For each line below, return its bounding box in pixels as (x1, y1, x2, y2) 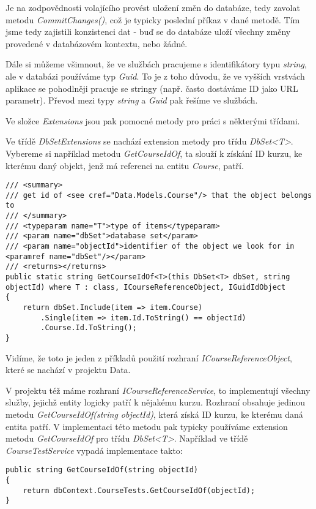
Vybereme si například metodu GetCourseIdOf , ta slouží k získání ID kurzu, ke (6, 146, 303, 159)
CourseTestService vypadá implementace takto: (6, 443, 183, 456)
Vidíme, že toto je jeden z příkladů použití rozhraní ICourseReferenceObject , (6, 351, 292, 364)
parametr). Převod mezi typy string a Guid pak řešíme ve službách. (6, 94, 258, 107)
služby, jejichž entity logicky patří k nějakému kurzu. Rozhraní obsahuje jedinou (6, 396, 306, 409)
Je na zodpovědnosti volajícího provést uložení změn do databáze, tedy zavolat (6, 1, 300, 13)
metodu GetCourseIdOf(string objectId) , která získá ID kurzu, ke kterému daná (6, 408, 303, 420)
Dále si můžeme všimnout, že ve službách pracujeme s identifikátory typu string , (6, 58, 307, 70)
